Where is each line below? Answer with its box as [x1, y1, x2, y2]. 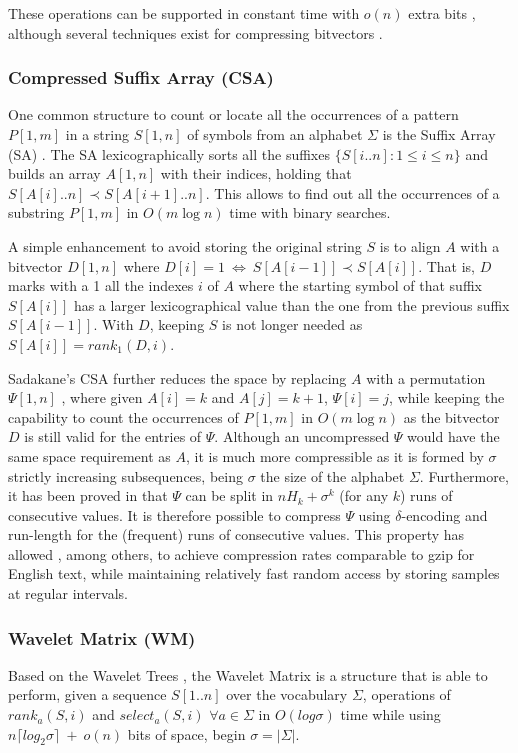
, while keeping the [389, 387, 505, 408]
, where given [61, 387, 143, 408]
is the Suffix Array [382, 124, 496, 144]
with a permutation [366, 367, 486, 388]
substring [8, 202, 65, 223]
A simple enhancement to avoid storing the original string [8, 235, 362, 256]
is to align [379, 235, 441, 256]
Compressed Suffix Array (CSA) [8, 65, 274, 90]
